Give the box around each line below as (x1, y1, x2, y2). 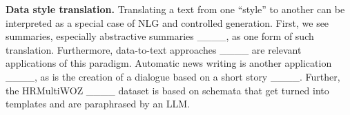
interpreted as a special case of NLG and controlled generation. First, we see (6, 15, 329, 30)
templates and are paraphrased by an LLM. (6, 96, 191, 111)
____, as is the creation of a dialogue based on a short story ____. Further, (6, 69, 340, 83)
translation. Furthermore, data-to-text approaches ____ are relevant (6, 42, 302, 56)
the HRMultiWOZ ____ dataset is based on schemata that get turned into (6, 83, 329, 97)
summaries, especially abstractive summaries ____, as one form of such (6, 29, 314, 43)
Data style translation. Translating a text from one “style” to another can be (6, 2, 345, 16)
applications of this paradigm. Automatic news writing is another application (6, 56, 332, 70)
